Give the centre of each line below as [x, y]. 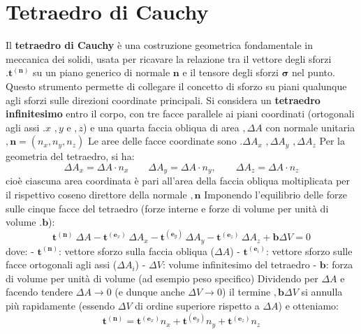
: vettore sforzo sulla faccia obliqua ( [136, 250]
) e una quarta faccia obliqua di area [161, 127]
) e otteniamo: [308, 306]
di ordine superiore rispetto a [197, 306]
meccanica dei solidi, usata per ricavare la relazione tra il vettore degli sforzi [169, 58]
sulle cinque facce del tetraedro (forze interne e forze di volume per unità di [167, 208]
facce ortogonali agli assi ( [61, 264]
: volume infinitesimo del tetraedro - [240, 264]
